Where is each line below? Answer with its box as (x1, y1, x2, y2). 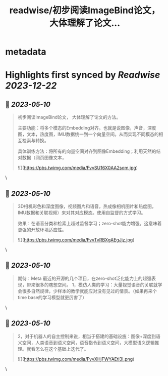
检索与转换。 (22, 138, 49, 144)
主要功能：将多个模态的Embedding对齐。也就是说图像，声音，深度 (17, 125, 156, 131)
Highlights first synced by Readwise (5, 69, 160, 81)
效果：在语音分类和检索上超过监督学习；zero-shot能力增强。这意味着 (17, 221, 162, 226)
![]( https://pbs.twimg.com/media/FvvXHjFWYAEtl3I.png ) (17, 356, 135, 362)
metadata (5, 46, 46, 58)
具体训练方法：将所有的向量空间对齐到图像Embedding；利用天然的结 (17, 148, 161, 154)
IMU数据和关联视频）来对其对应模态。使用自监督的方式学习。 (17, 210, 146, 216)
